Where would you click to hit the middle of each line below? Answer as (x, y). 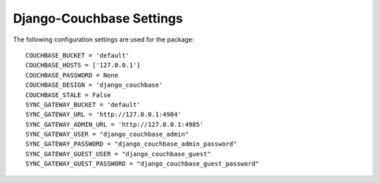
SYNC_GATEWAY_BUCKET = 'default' (83, 105)
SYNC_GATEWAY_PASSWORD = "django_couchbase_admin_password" (131, 144)
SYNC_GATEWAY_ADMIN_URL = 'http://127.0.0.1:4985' (115, 124)
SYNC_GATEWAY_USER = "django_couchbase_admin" (107, 134)
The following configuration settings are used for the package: (103, 39)
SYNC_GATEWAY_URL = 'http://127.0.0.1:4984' (104, 115)
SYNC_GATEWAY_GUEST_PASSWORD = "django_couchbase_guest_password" (142, 164)
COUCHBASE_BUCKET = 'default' (78, 55)
